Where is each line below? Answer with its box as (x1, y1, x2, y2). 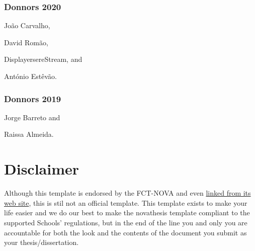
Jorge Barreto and (4, 112, 60, 122)
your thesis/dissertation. (4, 237, 79, 247)
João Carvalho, (4, 20, 50, 31)
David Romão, (4, 37, 48, 47)
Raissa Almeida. (4, 129, 54, 139)
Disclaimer (4, 158, 79, 179)
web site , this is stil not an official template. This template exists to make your (4, 197, 247, 208)
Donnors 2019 (4, 92, 61, 105)
